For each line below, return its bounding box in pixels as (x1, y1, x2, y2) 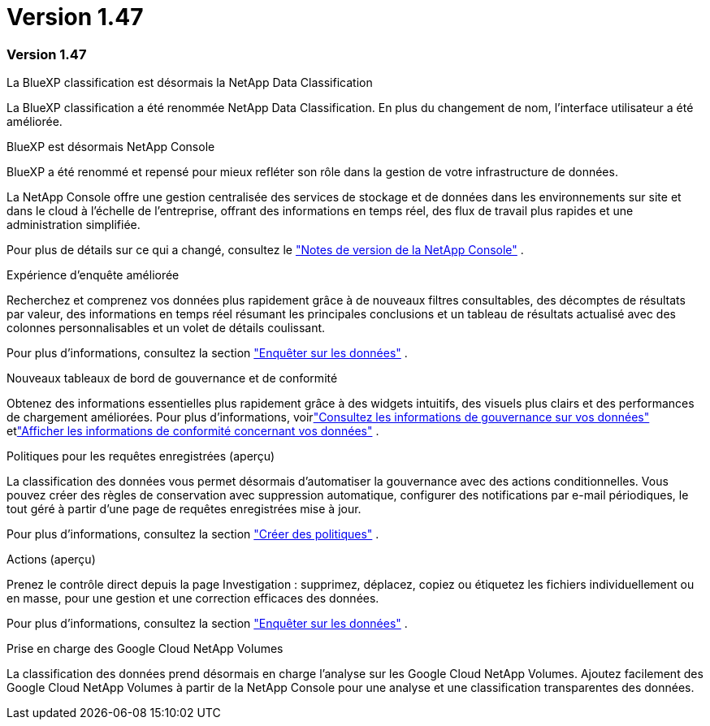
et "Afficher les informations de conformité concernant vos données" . (6, 424, 379, 439)
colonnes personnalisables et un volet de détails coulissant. (6, 321, 326, 335)
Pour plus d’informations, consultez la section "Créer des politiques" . (6, 527, 379, 542)
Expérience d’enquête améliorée (6, 268, 180, 283)
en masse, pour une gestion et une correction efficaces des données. (6, 591, 379, 606)
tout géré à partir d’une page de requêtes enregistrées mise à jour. (6, 502, 361, 516)
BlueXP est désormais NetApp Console (6, 140, 215, 154)
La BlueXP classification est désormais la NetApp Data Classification (6, 76, 373, 90)
